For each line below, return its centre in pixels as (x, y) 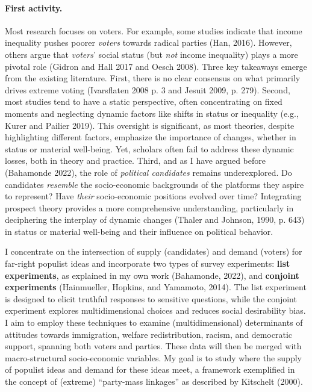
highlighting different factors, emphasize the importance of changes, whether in (151, 137)
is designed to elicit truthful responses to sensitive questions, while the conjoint (151, 298)
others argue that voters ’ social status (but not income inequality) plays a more (151, 54)
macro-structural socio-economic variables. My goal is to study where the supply (153, 357)
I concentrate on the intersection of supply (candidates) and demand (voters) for (154, 251)
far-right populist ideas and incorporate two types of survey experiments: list (148, 263)
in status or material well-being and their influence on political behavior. (139, 231)
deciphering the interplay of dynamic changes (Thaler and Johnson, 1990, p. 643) (155, 219)
